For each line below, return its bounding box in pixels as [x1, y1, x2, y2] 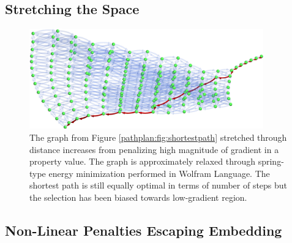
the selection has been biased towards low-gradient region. [29, 190, 247, 203]
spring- [258, 155, 284, 168]
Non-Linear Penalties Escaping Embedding [5, 220, 282, 239]
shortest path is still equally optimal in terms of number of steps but [29, 179, 288, 192]
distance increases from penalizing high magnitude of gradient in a [29, 143, 279, 155]
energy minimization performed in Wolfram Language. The [48, 166, 270, 179]
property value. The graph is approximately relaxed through [29, 155, 256, 168]
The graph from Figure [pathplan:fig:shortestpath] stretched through [29, 131, 287, 144]
